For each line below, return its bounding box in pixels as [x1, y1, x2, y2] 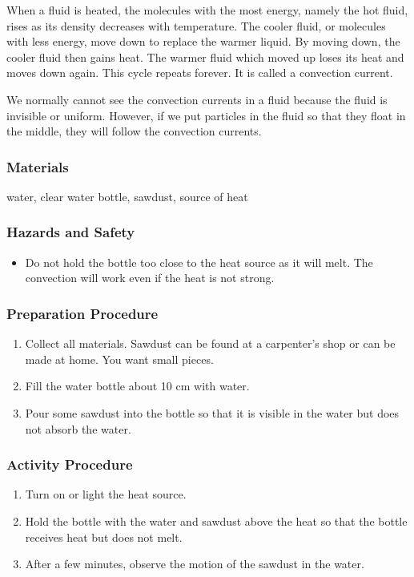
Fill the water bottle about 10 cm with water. [25, 377, 250, 394]
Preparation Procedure [6, 303, 159, 323]
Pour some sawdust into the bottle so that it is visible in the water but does [25, 404, 400, 421]
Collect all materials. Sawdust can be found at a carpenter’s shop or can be [25, 335, 396, 352]
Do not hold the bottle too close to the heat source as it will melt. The [25, 253, 373, 270]
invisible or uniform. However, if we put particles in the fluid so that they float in [6, 107, 406, 123]
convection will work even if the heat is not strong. [25, 269, 275, 286]
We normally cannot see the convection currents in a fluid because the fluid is [6, 91, 388, 107]
